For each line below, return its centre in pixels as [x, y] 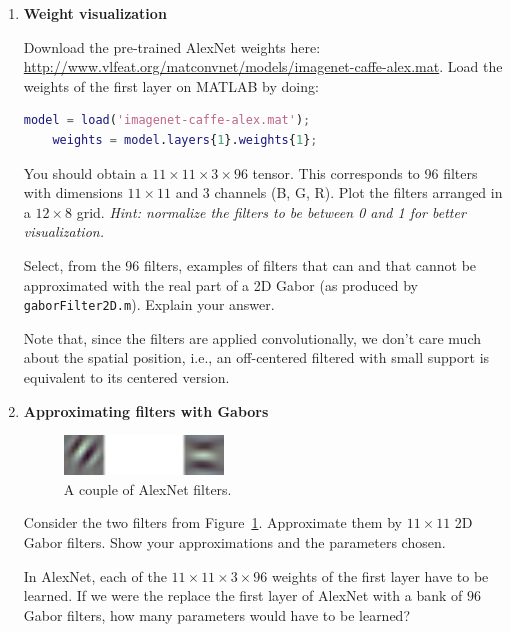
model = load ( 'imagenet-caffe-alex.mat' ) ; [167, 120]
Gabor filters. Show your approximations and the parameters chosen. [234, 541]
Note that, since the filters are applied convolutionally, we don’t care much [252, 337]
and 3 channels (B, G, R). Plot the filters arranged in [339, 192]
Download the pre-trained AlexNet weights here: [172, 46]
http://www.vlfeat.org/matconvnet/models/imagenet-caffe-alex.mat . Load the [263, 66]
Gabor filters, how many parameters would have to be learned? [217, 614]
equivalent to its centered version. [126, 376]
